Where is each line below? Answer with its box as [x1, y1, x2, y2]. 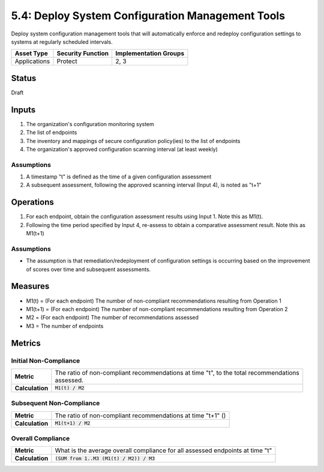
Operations [11, 197, 54, 207]
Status [11, 73, 37, 83]
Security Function [56, 49, 109, 58]
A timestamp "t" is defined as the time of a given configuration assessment [26, 173, 212, 180]
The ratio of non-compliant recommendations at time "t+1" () [55, 411, 226, 420]
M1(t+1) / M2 [55, 420, 91, 426]
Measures [11, 281, 50, 291]
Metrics [11, 338, 41, 348]
